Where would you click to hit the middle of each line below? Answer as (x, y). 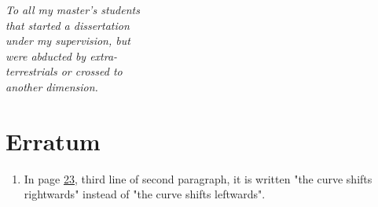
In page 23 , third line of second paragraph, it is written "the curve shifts (198, 178)
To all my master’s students (73, 9)
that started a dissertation (68, 25)
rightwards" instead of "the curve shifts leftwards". (145, 194)
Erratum (53, 140)
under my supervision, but (68, 41)
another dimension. (52, 86)
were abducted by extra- (62, 55)
